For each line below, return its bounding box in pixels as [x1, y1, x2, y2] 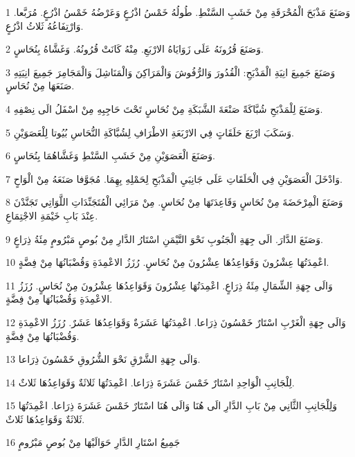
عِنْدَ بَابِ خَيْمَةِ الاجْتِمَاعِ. [6, 208, 98, 222]
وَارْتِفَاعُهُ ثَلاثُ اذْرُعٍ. [6, 18, 84, 33]
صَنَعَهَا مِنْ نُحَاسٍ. [6, 78, 75, 93]
